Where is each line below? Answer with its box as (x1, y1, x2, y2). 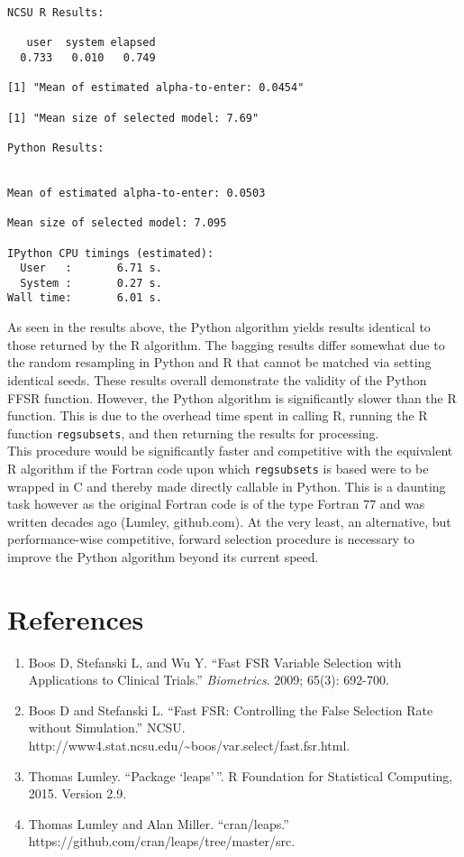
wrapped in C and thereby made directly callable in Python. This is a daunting (7, 476, 446, 495)
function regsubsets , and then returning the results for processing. (7, 423, 379, 442)
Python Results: (7, 141, 105, 154)
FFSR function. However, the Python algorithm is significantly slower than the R (7, 388, 457, 407)
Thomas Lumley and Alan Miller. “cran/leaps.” (28, 814, 289, 833)
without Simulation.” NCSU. (28, 718, 186, 737)
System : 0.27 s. (20, 276, 162, 290)
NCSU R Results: (7, 6, 105, 19)
